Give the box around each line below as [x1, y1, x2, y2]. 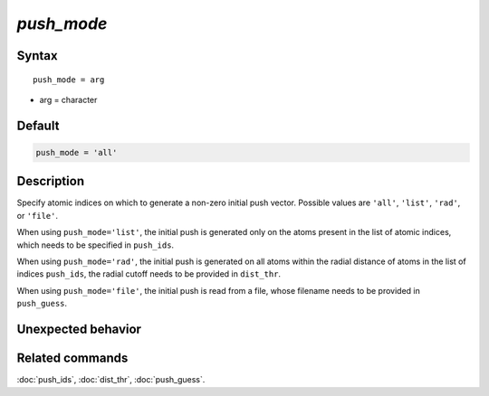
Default [16, 118, 60, 133]
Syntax [16, 48, 58, 63]
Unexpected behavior [16, 322, 142, 336]
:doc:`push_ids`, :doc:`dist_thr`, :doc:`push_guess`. [16, 374, 206, 385]
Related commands [16, 351, 129, 366]
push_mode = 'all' [35, 147, 118, 157]
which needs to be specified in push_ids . [16, 240, 175, 250]
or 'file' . [16, 210, 59, 221]
